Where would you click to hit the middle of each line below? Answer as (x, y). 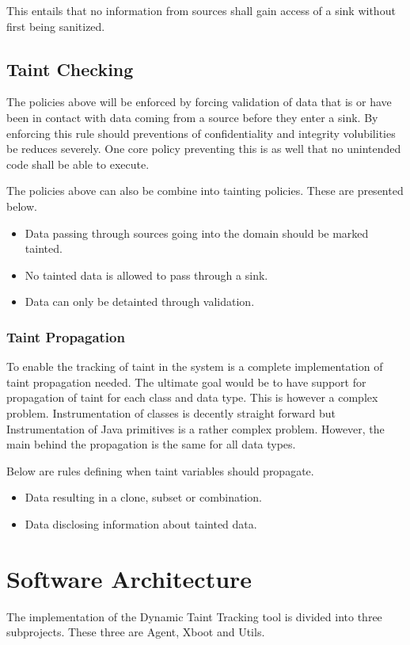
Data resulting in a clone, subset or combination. (143, 497)
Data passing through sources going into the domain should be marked (197, 233)
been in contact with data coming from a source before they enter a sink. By (192, 117)
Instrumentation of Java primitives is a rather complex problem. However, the (196, 428)
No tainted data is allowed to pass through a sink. (146, 275)
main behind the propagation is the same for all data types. (151, 444)
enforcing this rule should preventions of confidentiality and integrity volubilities (201, 133)
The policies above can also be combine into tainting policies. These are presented (205, 191)
